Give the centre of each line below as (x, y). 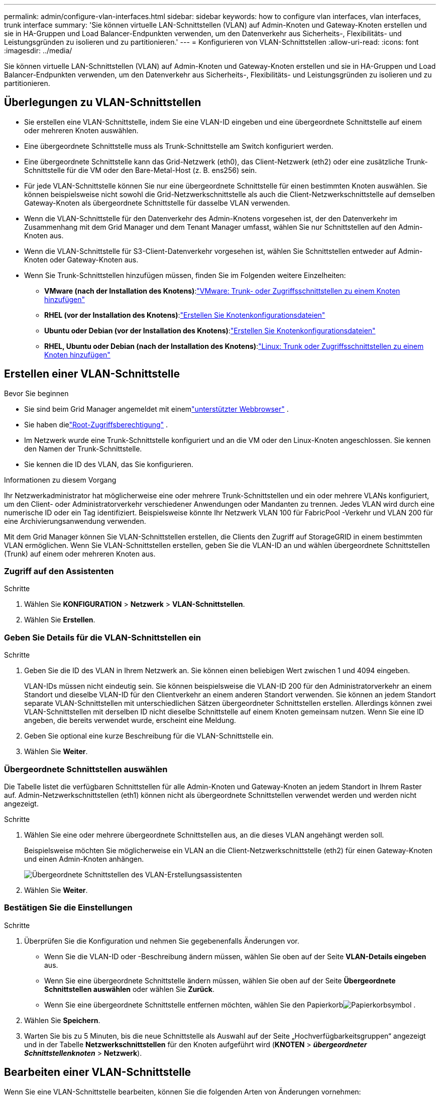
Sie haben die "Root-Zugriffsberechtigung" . (96, 424)
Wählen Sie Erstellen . (60, 620)
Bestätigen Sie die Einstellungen (68, 908)
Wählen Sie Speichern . (62, 1020)
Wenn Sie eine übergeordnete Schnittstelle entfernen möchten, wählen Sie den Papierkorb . (230, 1004)
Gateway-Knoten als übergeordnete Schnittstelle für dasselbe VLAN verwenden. (157, 203)
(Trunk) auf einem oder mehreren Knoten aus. (80, 554)
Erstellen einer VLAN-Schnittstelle (92, 374)
